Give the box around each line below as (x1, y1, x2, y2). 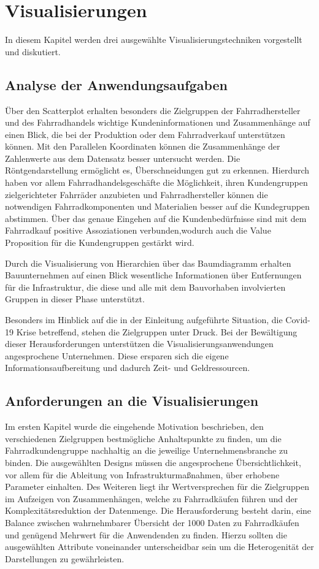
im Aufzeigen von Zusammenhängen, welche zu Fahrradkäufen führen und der (5, 492, 298, 505)
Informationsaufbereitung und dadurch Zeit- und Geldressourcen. (5, 361, 250, 374)
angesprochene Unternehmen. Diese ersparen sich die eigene (5, 349, 229, 362)
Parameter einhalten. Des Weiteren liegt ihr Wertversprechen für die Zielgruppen (5, 480, 309, 493)
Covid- (285, 313, 310, 326)
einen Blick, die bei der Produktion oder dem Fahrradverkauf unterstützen (5, 128, 285, 140)
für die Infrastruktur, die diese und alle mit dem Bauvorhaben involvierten (5, 280, 286, 293)
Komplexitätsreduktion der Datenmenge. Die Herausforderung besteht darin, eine (5, 504, 312, 517)
